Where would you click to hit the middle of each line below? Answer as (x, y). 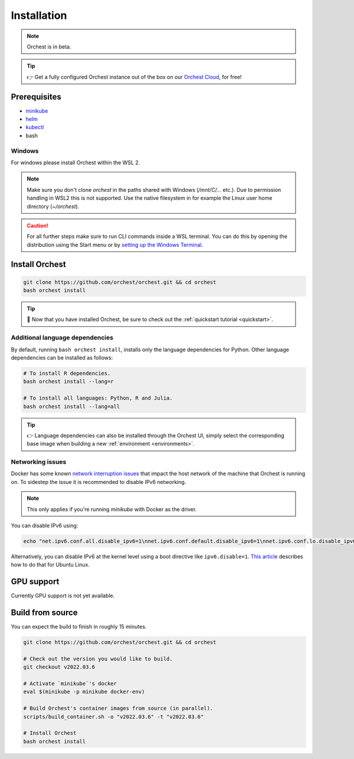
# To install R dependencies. (67, 373)
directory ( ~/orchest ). (53, 206)
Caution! (38, 225)
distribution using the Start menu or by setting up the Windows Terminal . (115, 244)
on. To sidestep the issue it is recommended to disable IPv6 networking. (99, 482)
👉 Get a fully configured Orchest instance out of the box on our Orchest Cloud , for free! (134, 77)
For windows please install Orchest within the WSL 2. (76, 162)
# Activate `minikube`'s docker (70, 684)
